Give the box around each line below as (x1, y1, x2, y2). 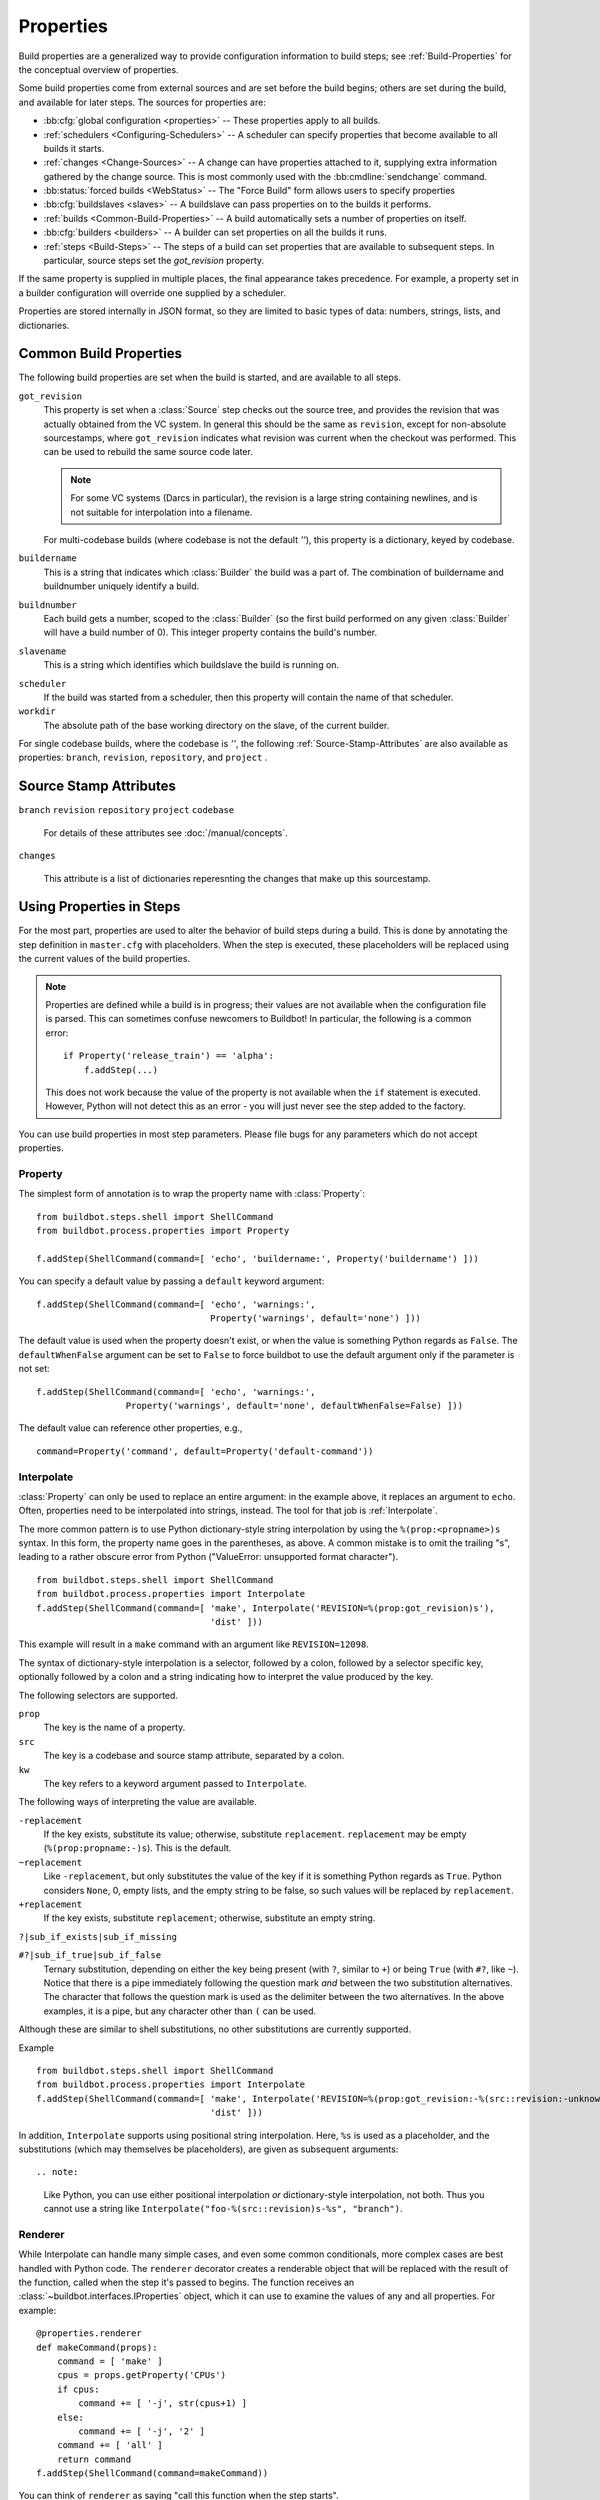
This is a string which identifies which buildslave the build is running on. (43, 659, 340, 671)
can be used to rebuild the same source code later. (43, 446, 254, 458)
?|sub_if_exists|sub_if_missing (18, 1931, 177, 1942)
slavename (18, 645, 67, 657)
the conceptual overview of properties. (18, 63, 179, 75)
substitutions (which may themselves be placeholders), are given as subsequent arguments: (18, 2143, 399, 2155)
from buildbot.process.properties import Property (36, 1225, 290, 1237)
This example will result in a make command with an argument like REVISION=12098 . (18, 1638, 369, 1650)
